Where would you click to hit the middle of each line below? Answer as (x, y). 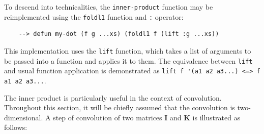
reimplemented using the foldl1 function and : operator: (94, 16)
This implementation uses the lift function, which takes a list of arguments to (128, 50)
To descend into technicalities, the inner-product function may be (109, 7)
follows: (16, 127)
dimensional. (24, 117)
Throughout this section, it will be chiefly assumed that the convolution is (120, 107)
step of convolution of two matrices (108, 117)
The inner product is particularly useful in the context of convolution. (113, 97)
